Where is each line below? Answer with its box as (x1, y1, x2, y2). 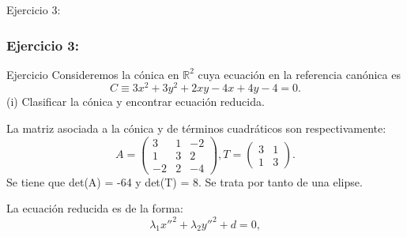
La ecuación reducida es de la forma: (6, 200, 183, 216)
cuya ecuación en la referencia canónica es (198, 66, 401, 82)
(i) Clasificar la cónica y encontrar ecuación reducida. (6, 93, 265, 110)
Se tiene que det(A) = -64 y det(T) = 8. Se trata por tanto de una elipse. (6, 173, 363, 190)
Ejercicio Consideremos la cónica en (6, 66, 179, 82)
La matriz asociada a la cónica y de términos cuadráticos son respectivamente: (6, 120, 386, 137)
